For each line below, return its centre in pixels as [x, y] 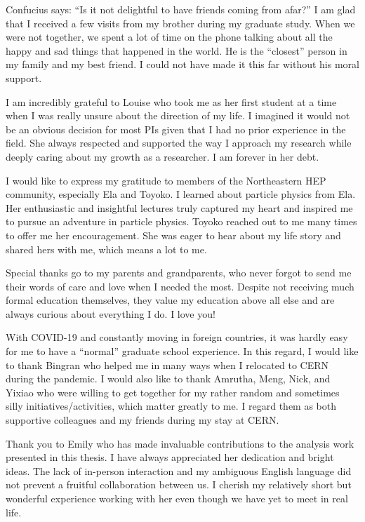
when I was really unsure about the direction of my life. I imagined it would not [178, 115]
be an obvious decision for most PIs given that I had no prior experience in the [176, 129]
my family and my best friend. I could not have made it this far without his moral [182, 64]
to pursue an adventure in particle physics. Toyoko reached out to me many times [181, 221]
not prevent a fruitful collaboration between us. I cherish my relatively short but [179, 484]
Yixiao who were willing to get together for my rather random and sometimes [173, 392]
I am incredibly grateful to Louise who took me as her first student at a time [171, 101]
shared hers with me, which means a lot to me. [106, 249]
